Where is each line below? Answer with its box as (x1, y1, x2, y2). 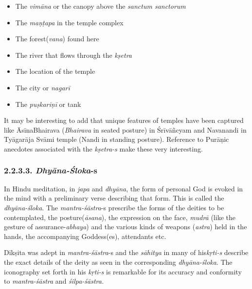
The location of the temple (15, 66, 95, 76)
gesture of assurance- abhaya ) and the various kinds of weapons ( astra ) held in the (4, 221, 247, 232)
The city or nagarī (15, 82, 70, 92)
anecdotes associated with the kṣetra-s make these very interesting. (4, 143, 203, 153)
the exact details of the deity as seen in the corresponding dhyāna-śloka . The (4, 256, 233, 267)
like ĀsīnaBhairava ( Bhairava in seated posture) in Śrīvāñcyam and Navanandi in (4, 124, 247, 135)
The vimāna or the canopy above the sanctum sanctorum (15, 1, 186, 11)
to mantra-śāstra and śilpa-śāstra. (4, 276, 104, 286)
